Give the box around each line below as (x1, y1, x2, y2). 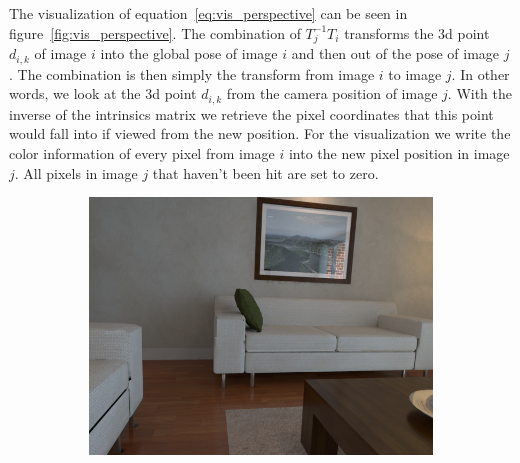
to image (388, 63, 442, 84)
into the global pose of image (100, 43, 278, 64)
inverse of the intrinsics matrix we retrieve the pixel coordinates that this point (9, 103, 494, 124)
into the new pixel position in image (288, 143, 510, 164)
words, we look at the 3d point (9, 83, 197, 104)
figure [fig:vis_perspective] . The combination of (9, 22, 301, 43)
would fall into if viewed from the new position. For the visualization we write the (9, 123, 511, 144)
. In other (451, 63, 510, 84)
